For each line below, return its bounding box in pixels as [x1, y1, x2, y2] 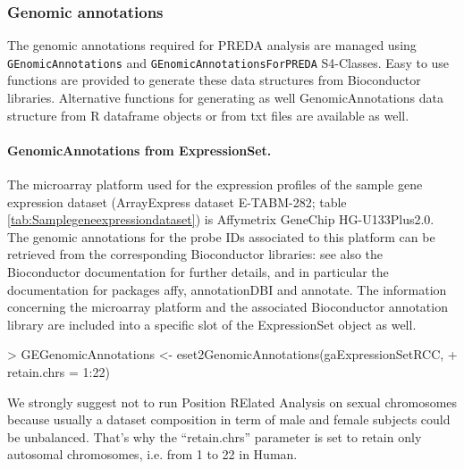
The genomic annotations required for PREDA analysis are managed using [7, 36, 417, 54]
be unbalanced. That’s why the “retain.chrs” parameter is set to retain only [7, 427, 422, 446]
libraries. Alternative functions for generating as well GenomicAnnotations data [7, 88, 443, 107]
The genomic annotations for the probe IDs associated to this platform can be [7, 227, 435, 246]
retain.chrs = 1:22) [7, 362, 110, 381]
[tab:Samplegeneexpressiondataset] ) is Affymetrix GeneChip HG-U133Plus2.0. [7, 210, 434, 229]
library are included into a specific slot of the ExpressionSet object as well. [7, 314, 417, 333]
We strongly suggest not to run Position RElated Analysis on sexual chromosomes [7, 392, 458, 411]
